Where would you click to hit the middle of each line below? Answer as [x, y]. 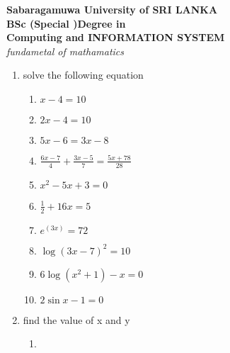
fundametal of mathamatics [65, 51]
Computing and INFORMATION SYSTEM [116, 37]
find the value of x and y [76, 319]
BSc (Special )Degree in [66, 23]
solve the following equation [83, 75]
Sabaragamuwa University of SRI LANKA [112, 9]
